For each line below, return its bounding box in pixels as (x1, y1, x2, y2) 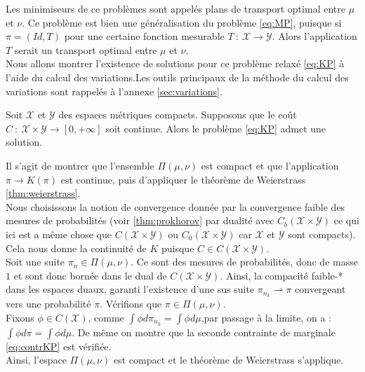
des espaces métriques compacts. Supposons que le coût (58, 107, 297, 122)
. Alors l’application (272, 29, 357, 43)
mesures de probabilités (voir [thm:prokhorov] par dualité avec (6, 213, 274, 228)
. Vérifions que (100, 296, 162, 311)
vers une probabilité (6, 296, 91, 311)
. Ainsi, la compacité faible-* (220, 268, 343, 282)
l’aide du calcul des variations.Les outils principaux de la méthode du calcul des (6, 69, 349, 84)
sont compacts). (288, 226, 356, 241)
